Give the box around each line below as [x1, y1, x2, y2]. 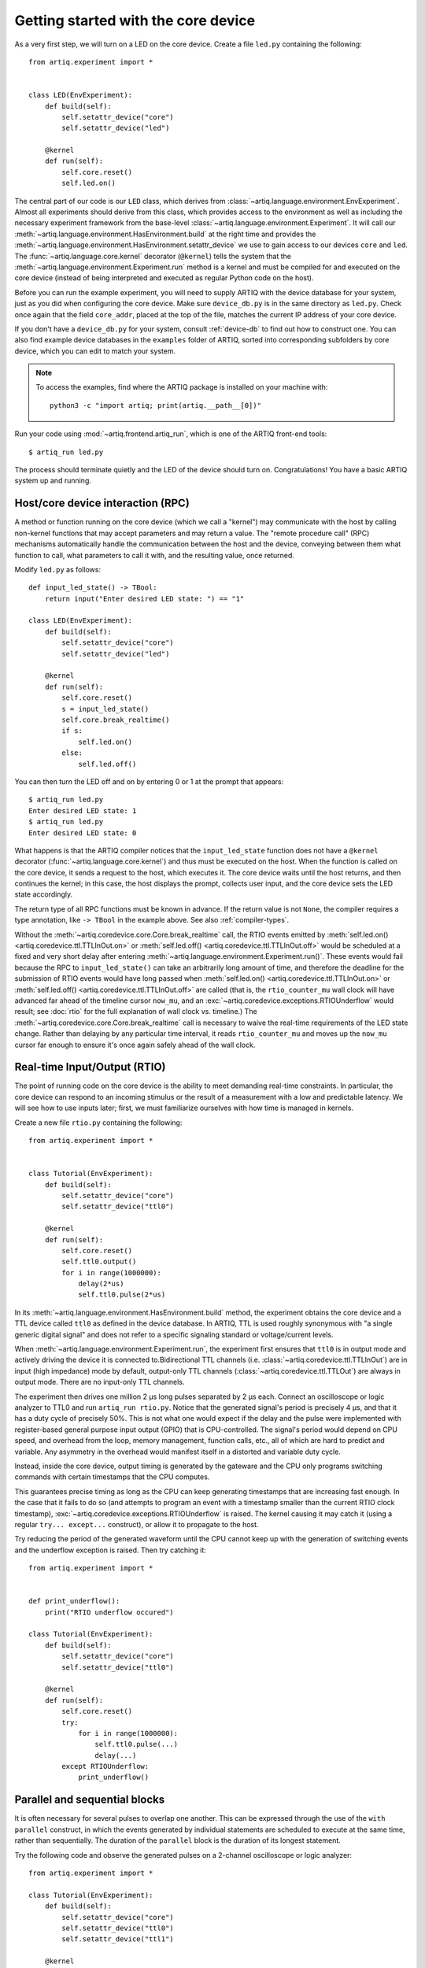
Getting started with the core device [14, 12, 256, 29]
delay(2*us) [78, 1279, 124, 1289]
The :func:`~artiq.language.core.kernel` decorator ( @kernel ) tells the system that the [14, 251, 291, 261]
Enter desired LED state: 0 [28, 828, 137, 838]
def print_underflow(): [28, 1596, 120, 1606]
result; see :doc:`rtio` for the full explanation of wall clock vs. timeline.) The [14, 1007, 257, 1016]
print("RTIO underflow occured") [44, 1607, 175, 1617]
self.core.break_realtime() [61, 715, 170, 724]
